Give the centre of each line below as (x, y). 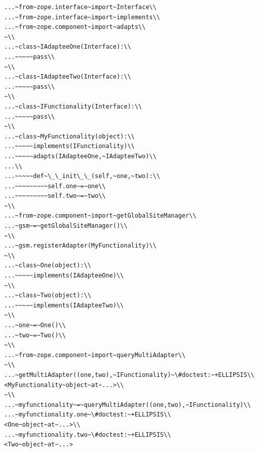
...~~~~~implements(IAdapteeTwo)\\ (64, 305)
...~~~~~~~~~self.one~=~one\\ (55, 186)
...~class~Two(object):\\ (48, 295)
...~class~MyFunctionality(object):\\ (69, 136)
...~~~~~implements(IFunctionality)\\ (69, 146)
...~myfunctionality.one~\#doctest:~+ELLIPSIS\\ (88, 415)
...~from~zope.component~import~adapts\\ (75, 27)
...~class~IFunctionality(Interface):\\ (73, 106)
